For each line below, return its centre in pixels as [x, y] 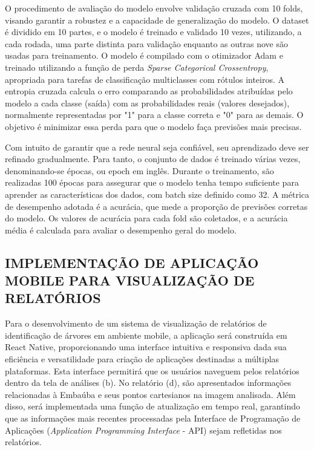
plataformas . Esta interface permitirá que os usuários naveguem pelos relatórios [152, 370]
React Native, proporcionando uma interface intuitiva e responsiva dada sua [146, 347]
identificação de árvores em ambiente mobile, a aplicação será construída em [146, 335]
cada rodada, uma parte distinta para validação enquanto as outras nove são [146, 43]
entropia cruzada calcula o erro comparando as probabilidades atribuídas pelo [149, 91]
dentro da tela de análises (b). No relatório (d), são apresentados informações [148, 383]
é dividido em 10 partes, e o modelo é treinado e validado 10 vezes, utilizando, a [153, 32]
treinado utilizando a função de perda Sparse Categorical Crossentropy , [137, 67]
